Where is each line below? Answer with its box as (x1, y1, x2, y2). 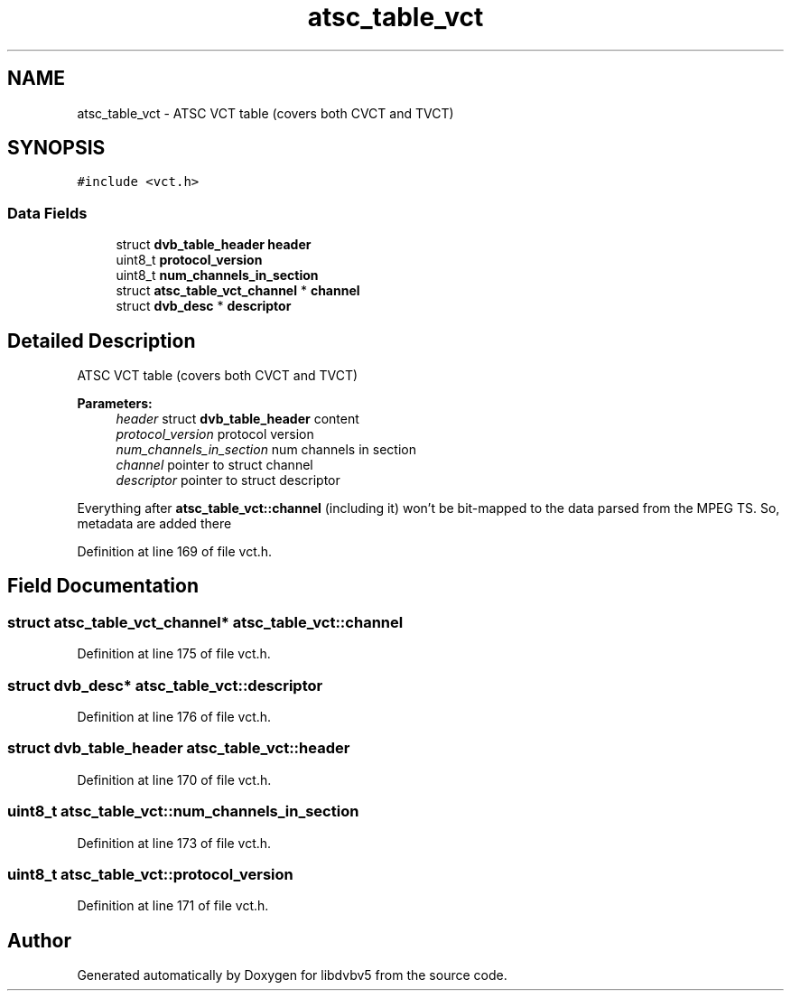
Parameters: (77, 396, 153, 412)
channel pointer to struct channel (116, 457, 313, 473)
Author (7, 928, 71, 952)
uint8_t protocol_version (116, 252, 263, 268)
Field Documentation (7, 574, 199, 598)
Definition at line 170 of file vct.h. (77, 771, 272, 788)
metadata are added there (77, 516, 232, 532)
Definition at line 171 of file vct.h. (77, 898, 269, 914)
